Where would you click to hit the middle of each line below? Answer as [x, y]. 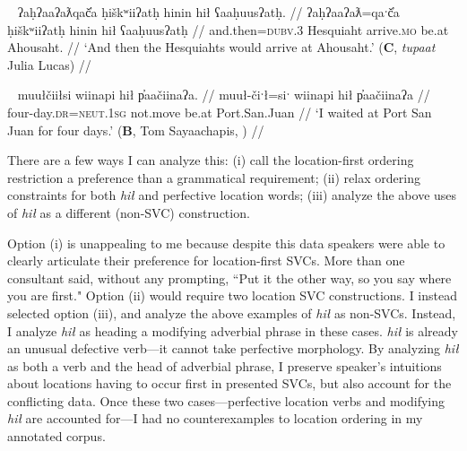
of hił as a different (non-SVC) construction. [129, 212]
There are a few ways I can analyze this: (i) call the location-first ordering [211, 160]
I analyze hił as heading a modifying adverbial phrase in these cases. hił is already [233, 330]
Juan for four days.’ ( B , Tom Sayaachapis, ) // [136, 130]
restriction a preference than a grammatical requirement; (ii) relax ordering [214, 177]
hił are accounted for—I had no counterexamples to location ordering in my [215, 418]
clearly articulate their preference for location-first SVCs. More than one [206, 260]
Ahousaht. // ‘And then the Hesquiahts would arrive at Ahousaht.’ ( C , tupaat [221, 47]
